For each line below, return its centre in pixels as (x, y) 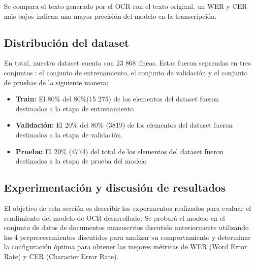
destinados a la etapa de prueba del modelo (81, 161)
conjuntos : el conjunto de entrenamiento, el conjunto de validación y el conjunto (126, 72)
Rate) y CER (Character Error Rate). (61, 256)
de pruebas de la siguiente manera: (56, 82)
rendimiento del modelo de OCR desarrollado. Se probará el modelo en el (114, 217)
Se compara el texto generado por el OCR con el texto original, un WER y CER (126, 6)
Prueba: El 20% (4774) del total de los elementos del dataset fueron (119, 151)
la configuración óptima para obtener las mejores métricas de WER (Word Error (126, 247)
